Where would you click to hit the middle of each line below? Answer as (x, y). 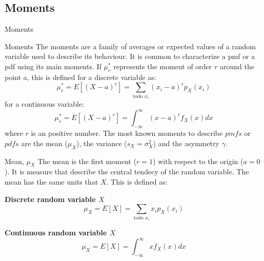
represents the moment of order (163, 66)
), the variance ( (102, 143)
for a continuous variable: (44, 104)
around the (237, 66)
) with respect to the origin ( (198, 161)
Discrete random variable (50, 199)
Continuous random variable (56, 233)
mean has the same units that (52, 182)
